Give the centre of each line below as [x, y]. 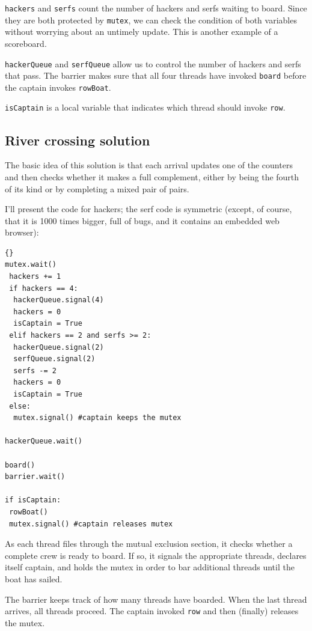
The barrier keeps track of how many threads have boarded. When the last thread [156, 599]
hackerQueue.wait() [44, 441]
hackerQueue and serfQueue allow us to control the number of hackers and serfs [153, 63]
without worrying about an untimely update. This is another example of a [142, 32]
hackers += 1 [35, 277]
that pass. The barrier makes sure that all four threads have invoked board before [156, 75]
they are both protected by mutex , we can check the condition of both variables [151, 20]
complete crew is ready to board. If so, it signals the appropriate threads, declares [156, 555]
